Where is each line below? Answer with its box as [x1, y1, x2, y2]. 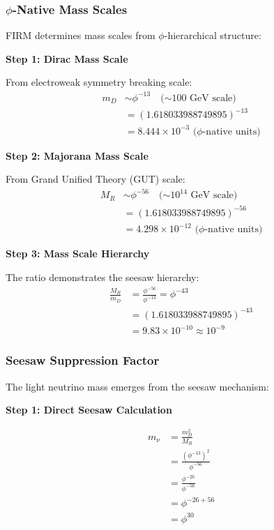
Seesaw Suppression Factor [6, 351, 160, 369]
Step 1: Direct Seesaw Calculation [6, 402, 172, 417]
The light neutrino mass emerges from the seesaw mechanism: [6, 379, 269, 393]
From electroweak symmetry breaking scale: [6, 75, 192, 89]
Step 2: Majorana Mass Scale [6, 148, 149, 162]
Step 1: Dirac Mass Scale [6, 51, 128, 66]
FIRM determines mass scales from [6, 28, 155, 43]
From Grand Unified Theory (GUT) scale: [6, 172, 185, 186]
